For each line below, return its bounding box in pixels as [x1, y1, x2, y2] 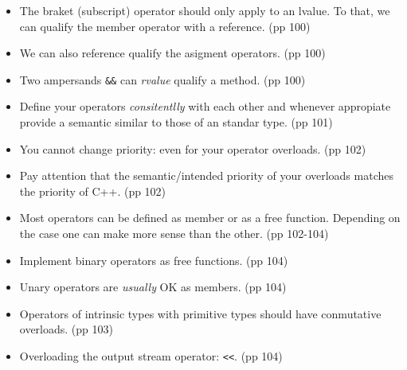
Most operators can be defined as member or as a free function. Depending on [19, 209, 401, 226]
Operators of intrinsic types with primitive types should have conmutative [19, 305, 382, 321]
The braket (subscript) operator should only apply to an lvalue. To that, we [19, 2, 390, 18]
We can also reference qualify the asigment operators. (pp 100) [19, 45, 326, 61]
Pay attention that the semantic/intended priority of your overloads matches [19, 167, 393, 184]
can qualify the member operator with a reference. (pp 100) [19, 18, 311, 34]
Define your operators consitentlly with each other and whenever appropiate [19, 98, 391, 115]
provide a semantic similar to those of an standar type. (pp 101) [19, 114, 333, 130]
